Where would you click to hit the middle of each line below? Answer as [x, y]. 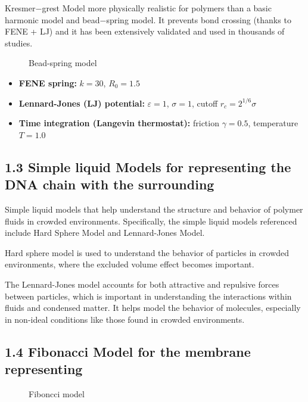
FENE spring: [48, 82]
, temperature [273, 123]
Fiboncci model [57, 393]
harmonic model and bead [52, 19]
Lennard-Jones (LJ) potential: [82, 103]
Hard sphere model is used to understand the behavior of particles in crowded [147, 252]
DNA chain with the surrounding [110, 184]
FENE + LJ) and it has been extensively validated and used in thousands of [145, 31]
